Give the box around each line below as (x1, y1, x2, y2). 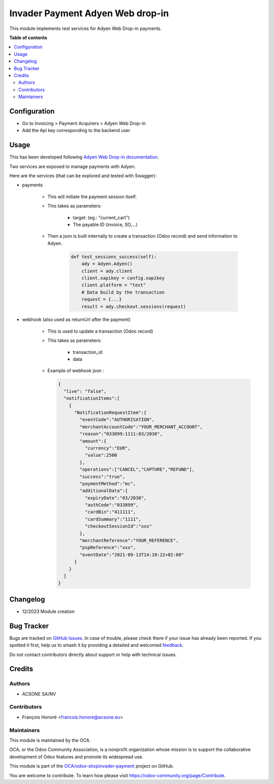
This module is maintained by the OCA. (9, 737, 91, 743)
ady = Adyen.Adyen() (81, 261, 133, 267)
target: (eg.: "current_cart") (73, 214, 130, 220)
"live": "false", (63, 388, 107, 394)
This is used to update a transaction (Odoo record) (47, 328, 153, 334)
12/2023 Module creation (22, 608, 75, 614)
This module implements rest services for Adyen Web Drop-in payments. (9, 25, 162, 31)
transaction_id (73, 349, 102, 355)
